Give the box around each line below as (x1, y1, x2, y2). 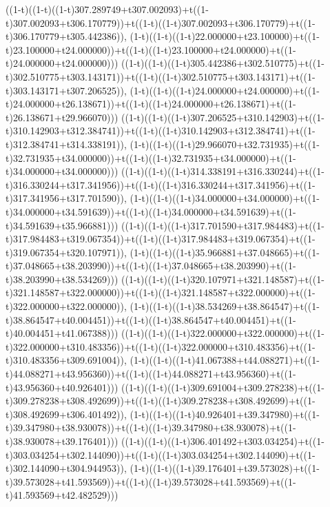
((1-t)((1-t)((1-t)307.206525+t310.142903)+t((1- (121, 110, 324, 124)
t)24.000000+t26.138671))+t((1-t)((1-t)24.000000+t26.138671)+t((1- (6, 96, 296, 111)
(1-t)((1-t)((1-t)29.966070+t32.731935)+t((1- (130, 136, 320, 151)
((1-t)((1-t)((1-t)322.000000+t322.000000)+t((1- (121, 326, 324, 340)
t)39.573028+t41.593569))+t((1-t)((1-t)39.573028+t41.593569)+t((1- (6, 474, 296, 488)
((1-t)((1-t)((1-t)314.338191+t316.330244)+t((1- (121, 164, 324, 178)
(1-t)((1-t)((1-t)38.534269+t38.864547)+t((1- (130, 299, 320, 313)
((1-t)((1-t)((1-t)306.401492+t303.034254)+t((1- (121, 434, 324, 448)
